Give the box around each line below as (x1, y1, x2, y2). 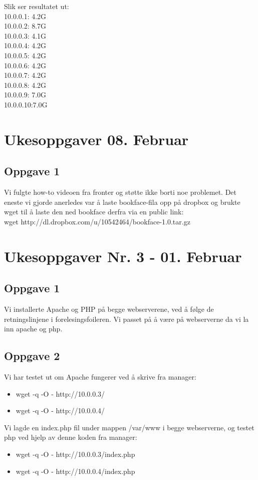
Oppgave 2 (4, 348, 60, 364)
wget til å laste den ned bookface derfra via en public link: (4, 206, 184, 217)
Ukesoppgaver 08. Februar (4, 129, 189, 149)
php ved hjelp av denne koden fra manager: (4, 432, 137, 442)
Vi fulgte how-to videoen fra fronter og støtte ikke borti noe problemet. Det (4, 187, 237, 197)
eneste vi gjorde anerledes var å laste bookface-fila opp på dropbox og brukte (4, 196, 240, 207)
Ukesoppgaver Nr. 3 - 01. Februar (4, 246, 242, 266)
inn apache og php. (4, 323, 63, 334)
